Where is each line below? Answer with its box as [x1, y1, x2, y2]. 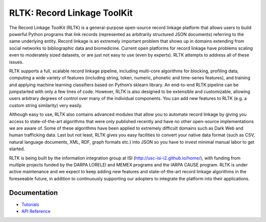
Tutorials [21, 201, 39, 207]
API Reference [21, 208, 51, 214]
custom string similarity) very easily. [9, 102, 83, 108]
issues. [9, 59, 24, 65]
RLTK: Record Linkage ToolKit [9, 7, 133, 18]
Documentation [9, 189, 58, 197]
